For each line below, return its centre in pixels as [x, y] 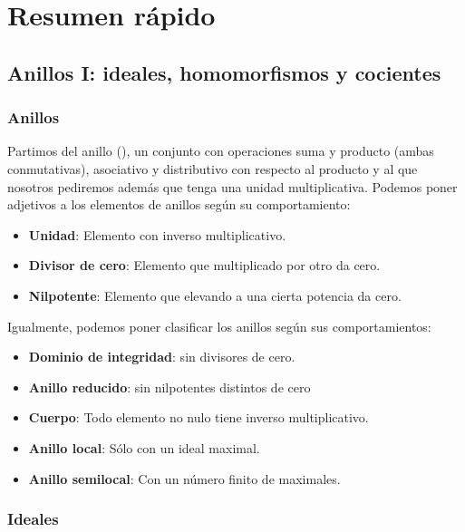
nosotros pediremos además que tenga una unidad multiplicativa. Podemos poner [232, 186]
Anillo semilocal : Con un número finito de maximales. [184, 478]
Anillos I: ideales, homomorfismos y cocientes [224, 72]
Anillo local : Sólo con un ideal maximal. [144, 447]
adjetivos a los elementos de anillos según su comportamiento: [179, 204]
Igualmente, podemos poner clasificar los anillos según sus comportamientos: [219, 326]
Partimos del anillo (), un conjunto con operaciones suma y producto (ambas [221, 151]
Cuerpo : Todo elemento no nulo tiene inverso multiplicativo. [199, 417]
